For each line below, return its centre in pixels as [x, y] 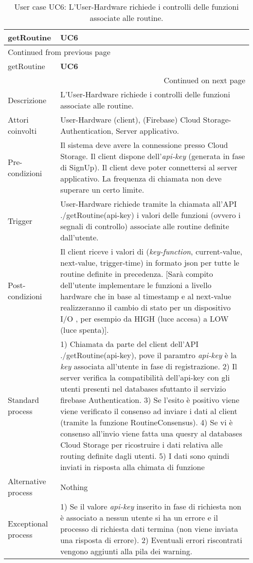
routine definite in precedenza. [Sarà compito [136, 274]
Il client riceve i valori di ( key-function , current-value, [151, 251]
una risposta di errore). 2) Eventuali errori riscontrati [151, 540]
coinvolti [22, 131]
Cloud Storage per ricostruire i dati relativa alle [141, 445]
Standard [24, 400]
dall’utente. [79, 237]
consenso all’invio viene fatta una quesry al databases [151, 433]
